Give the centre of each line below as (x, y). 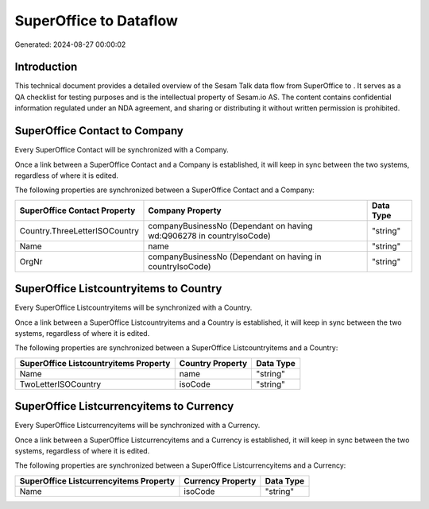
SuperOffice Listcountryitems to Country (118, 289)
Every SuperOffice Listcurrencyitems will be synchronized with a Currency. (137, 426)
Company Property (185, 210)
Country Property (213, 363)
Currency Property (220, 480)
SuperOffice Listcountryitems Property (95, 363)
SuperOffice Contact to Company (99, 131)
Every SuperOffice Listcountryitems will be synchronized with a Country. (133, 308)
